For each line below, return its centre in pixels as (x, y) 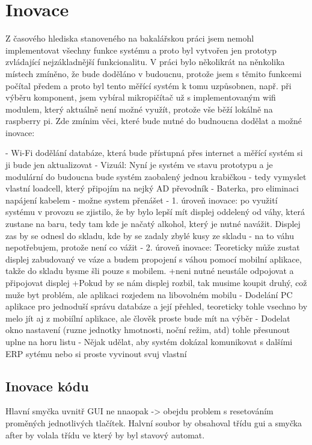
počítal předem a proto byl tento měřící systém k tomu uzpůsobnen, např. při (148, 85)
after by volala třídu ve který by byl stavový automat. (105, 434)
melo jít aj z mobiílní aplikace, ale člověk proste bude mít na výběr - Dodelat (148, 318)
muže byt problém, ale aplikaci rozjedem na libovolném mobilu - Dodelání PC (149, 294)
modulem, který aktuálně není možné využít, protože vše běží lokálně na (139, 109)
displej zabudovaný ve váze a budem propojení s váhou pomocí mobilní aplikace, (154, 259)
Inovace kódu (47, 386)
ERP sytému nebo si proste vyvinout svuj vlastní (96, 353)
